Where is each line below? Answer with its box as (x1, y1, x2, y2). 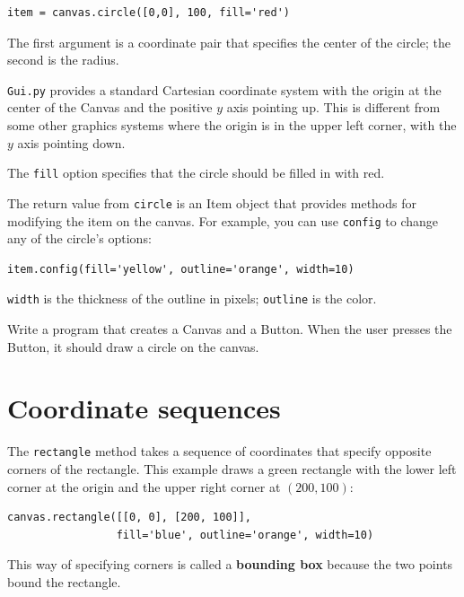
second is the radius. (7, 50, 119, 69)
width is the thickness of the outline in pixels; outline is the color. (7, 289, 377, 308)
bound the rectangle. (7, 572, 121, 591)
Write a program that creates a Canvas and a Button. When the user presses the (7, 320, 452, 338)
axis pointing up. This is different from (226, 98, 441, 117)
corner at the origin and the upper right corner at (7, 477, 281, 496)
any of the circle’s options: (7, 229, 152, 248)
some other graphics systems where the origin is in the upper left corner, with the (7, 116, 457, 135)
